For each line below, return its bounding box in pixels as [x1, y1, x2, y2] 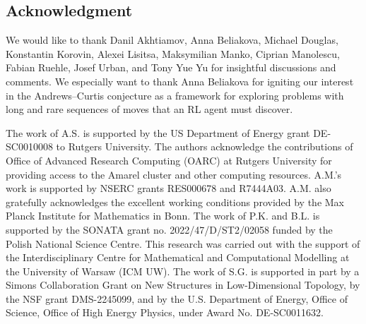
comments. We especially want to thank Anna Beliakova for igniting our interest [6, 73, 354, 88]
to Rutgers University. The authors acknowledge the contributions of [56, 139, 353, 154]
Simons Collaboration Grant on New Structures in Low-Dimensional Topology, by [6, 277, 360, 292]
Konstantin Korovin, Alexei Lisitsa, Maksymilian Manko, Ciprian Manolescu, [6, 46, 340, 61]
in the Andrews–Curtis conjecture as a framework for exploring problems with [6, 88, 344, 102]
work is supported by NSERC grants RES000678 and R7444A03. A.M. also [6, 181, 331, 196]
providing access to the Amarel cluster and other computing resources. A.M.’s [6, 167, 342, 181]
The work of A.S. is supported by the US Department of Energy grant [6, 125, 310, 140]
